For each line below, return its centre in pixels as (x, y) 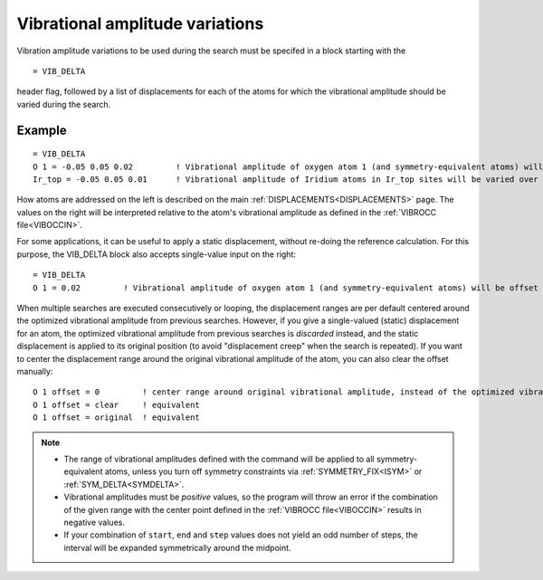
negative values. (95, 522)
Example (42, 130)
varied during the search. (64, 104)
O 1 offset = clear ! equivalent (117, 404)
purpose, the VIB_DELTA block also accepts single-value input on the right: (156, 254)
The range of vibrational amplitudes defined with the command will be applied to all (219, 459)
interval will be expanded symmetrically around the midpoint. (177, 547)
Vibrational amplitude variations (140, 24)
